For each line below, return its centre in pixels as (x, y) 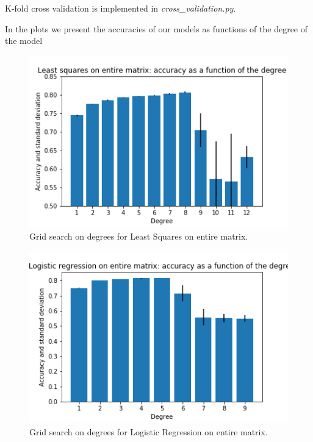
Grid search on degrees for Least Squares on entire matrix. (139, 236)
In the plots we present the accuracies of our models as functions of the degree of (156, 28)
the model (24, 41)
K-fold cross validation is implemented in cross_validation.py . (121, 8)
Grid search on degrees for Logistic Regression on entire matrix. (149, 431)
